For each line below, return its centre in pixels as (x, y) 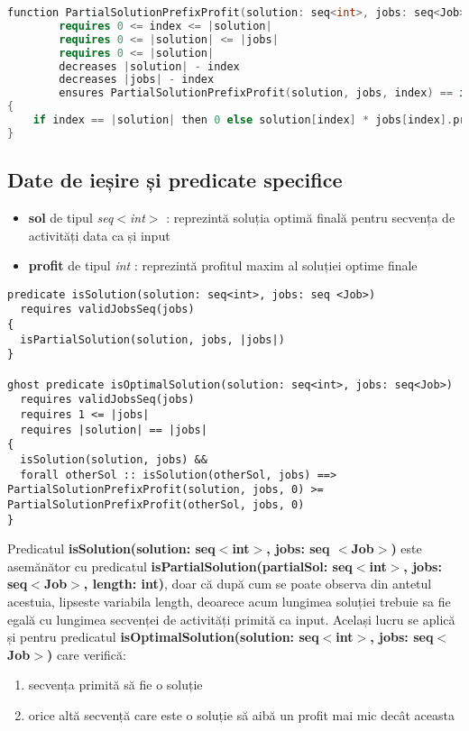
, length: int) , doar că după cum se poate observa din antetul (257, 584)
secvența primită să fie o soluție (115, 685)
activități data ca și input (99, 235)
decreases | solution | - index (149, 66)
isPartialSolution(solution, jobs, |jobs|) (152, 339)
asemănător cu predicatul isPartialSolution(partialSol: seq (180, 566)
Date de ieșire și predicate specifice (175, 180)
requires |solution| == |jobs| (114, 429)
